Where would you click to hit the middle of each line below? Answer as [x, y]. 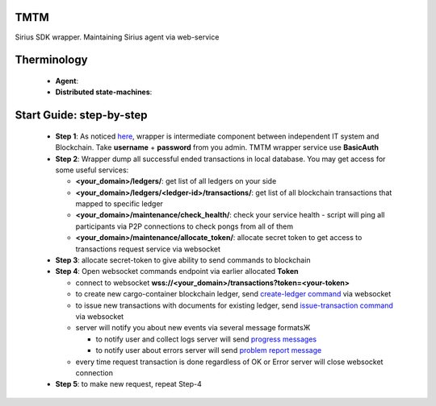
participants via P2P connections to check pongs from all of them [184, 226]
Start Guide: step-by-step [81, 116]
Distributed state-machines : [104, 92]
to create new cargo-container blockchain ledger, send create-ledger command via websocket [233, 294]
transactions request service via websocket [148, 249]
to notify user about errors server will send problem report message [209, 350]
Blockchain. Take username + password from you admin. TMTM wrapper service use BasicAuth [217, 147]
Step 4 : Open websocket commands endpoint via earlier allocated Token [177, 271]
